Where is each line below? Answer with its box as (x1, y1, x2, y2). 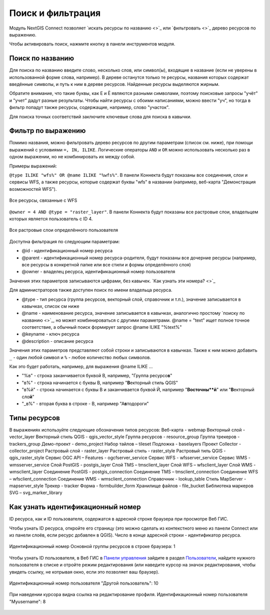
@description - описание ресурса (21, 338, 93, 344)
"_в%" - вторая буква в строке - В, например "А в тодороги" (21, 400, 149, 407)
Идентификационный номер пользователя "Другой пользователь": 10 (9, 580, 158, 587)
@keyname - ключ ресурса (21, 331, 79, 337)
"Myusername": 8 (9, 599, 46, 605)
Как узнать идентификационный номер (9, 503, 141, 512)
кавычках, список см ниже (21, 303, 79, 309)
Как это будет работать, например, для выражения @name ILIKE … (9, 364, 153, 370)
